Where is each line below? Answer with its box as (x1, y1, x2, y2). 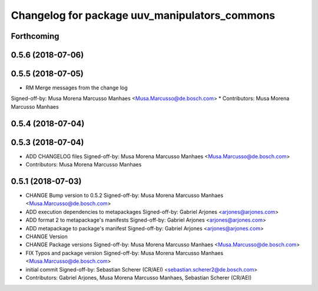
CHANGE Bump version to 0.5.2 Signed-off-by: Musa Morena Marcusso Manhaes (25, 192, 224, 199)
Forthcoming (11, 31, 59, 41)
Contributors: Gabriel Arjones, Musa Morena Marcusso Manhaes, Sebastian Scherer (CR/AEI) (25, 274, 252, 281)
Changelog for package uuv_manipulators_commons (11, 9, 276, 22)
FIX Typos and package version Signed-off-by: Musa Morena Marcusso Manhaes (25, 249, 224, 256)
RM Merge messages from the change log (25, 84, 128, 91)
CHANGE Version (25, 233, 68, 240)
